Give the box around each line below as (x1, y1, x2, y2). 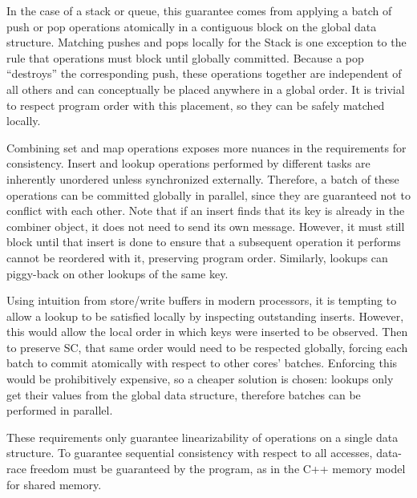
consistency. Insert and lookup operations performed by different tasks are (6, 155, 370, 172)
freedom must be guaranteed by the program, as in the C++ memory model (30, 460, 406, 477)
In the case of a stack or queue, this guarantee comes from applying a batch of (6, 2, 392, 18)
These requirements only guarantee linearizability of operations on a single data (6, 428, 399, 445)
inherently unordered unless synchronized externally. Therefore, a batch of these (6, 170, 399, 187)
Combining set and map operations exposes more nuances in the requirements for (6, 139, 407, 156)
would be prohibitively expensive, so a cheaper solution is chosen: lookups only (6, 370, 394, 387)
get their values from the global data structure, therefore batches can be (6, 386, 361, 403)
